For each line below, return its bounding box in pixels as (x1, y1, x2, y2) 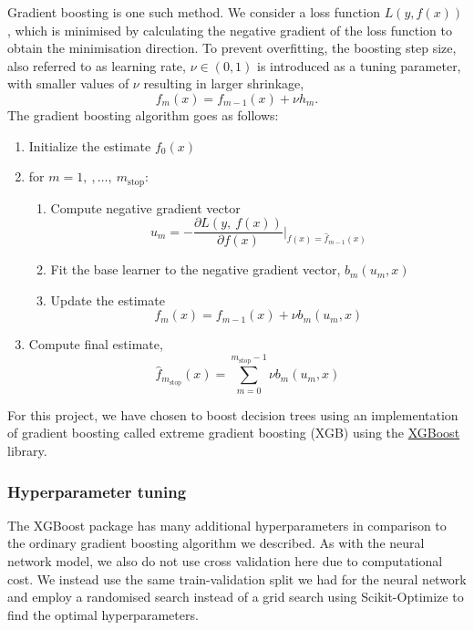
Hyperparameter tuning (7, 480, 187, 502)
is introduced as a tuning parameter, (257, 56, 461, 75)
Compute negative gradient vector (50, 198, 241, 217)
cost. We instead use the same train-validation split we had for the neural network (7, 569, 467, 588)
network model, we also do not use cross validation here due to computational (7, 552, 443, 570)
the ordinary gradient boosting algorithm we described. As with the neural (7, 533, 425, 553)
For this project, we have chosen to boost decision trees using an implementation (7, 405, 459, 424)
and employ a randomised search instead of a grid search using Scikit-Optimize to (7, 587, 464, 606)
